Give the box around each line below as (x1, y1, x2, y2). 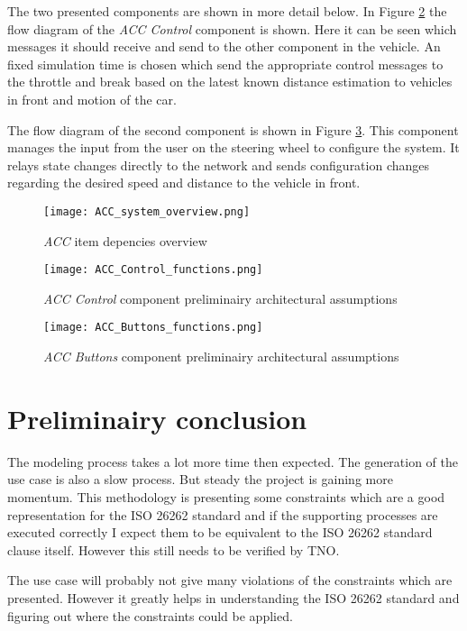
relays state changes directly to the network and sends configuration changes (7, 155, 430, 174)
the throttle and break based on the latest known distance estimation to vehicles (7, 72, 453, 91)
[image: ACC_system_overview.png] (43, 205, 251, 218)
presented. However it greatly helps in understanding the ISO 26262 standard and (7, 588, 460, 607)
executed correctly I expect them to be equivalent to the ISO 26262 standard (7, 523, 433, 542)
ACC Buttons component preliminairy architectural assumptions (43, 347, 399, 366)
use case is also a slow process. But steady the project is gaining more (7, 470, 393, 489)
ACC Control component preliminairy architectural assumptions (43, 288, 398, 307)
